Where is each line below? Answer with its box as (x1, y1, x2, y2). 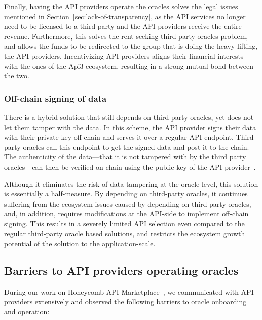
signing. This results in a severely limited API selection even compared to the (4, 218, 245, 228)
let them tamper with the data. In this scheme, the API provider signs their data (4, 122, 256, 132)
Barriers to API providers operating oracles (4, 263, 239, 278)
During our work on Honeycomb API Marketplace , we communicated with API (4, 286, 254, 297)
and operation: (4, 306, 50, 317)
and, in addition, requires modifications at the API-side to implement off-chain (4, 208, 249, 219)
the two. (4, 70, 29, 81)
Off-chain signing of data (4, 92, 107, 104)
